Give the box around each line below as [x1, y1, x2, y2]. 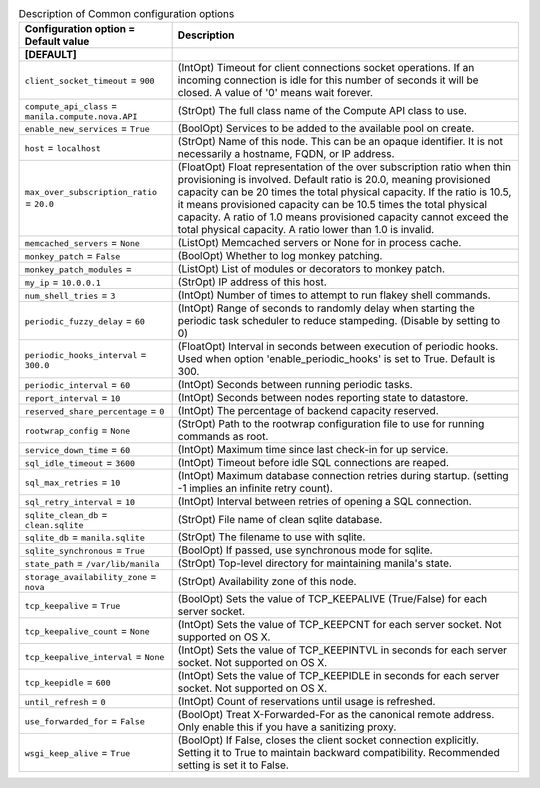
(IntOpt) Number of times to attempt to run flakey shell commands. [177, 288, 491, 302]
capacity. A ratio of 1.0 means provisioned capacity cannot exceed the [177, 210, 509, 224]
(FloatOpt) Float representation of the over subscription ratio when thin [177, 160, 512, 174]
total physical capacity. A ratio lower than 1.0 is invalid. [177, 223, 435, 237]
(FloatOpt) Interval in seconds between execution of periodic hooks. [177, 340, 499, 354]
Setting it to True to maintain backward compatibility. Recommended [177, 746, 500, 760]
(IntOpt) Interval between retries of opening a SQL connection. [177, 495, 472, 509]
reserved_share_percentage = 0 [24, 404, 165, 418]
